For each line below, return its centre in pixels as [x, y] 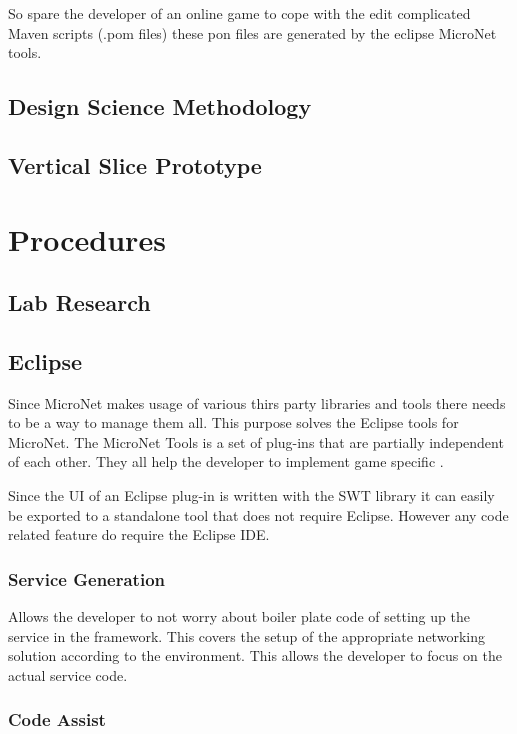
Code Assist [57, 719]
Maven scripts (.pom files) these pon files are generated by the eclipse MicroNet [252, 32]
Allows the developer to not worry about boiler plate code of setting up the [239, 616]
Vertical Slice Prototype [135, 164]
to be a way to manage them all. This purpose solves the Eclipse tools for [233, 422]
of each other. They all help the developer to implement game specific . [226, 461]
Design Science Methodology [160, 106]
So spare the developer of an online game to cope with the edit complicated [239, 13]
